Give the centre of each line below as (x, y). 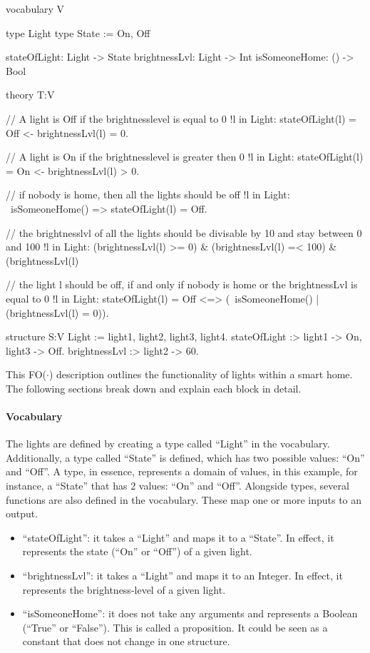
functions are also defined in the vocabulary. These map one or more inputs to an (184, 499)
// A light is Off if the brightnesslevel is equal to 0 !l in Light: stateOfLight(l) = (181, 118)
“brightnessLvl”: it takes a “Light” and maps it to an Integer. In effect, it (183, 576)
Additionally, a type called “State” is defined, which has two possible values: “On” (185, 457)
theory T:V (30, 95)
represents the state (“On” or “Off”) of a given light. (137, 551)
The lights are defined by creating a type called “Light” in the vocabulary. (168, 444)
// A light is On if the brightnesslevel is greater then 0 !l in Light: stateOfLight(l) (185, 157)
